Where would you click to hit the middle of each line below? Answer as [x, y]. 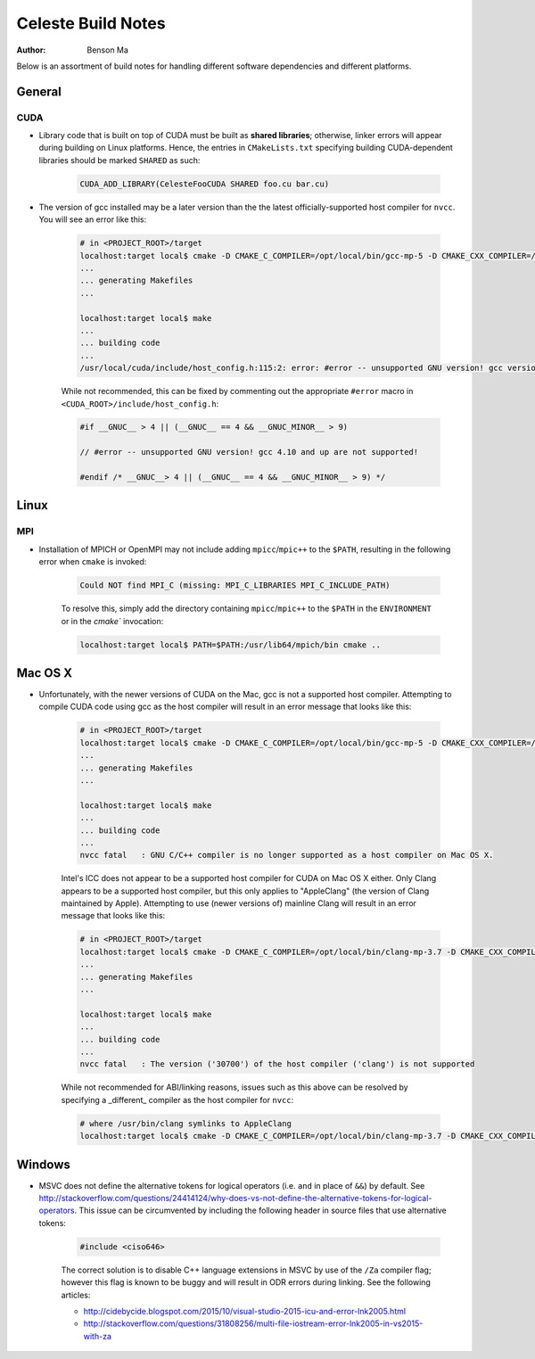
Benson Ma [108, 50]
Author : [31, 50]
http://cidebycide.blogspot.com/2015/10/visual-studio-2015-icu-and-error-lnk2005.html [244, 1311]
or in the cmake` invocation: [112, 621]
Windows [43, 1164]
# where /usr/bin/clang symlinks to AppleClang [185, 1123]
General [39, 91]
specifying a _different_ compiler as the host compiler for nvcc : [177, 1100]
